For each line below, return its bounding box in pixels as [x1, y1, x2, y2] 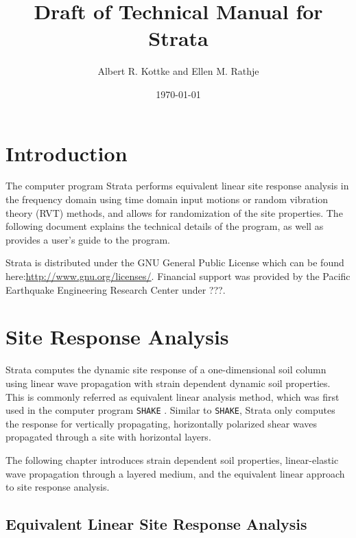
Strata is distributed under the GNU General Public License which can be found [5, 255, 344, 270]
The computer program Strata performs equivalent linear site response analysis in [5, 178, 349, 193]
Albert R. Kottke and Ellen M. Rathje [97, 64, 259, 78]
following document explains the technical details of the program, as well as [5, 219, 324, 233]
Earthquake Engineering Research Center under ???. [5, 282, 226, 296]
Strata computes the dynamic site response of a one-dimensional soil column [5, 362, 327, 377]
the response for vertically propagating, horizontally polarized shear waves [5, 416, 318, 430]
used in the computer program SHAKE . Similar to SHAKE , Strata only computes [5, 403, 335, 417]
